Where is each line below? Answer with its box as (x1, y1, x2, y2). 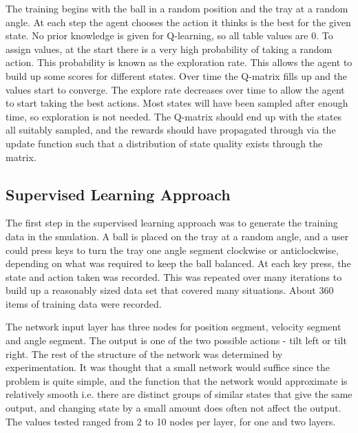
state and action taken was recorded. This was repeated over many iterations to (6, 269, 342, 284)
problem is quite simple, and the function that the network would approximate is (6, 373, 348, 388)
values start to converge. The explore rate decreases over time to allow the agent (6, 82, 345, 96)
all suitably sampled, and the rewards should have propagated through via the (6, 123, 336, 137)
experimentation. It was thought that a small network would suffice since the (6, 360, 330, 374)
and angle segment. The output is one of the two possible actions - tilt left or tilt (6, 333, 347, 348)
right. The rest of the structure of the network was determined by (6, 346, 283, 361)
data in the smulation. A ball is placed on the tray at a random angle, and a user (6, 229, 349, 243)
